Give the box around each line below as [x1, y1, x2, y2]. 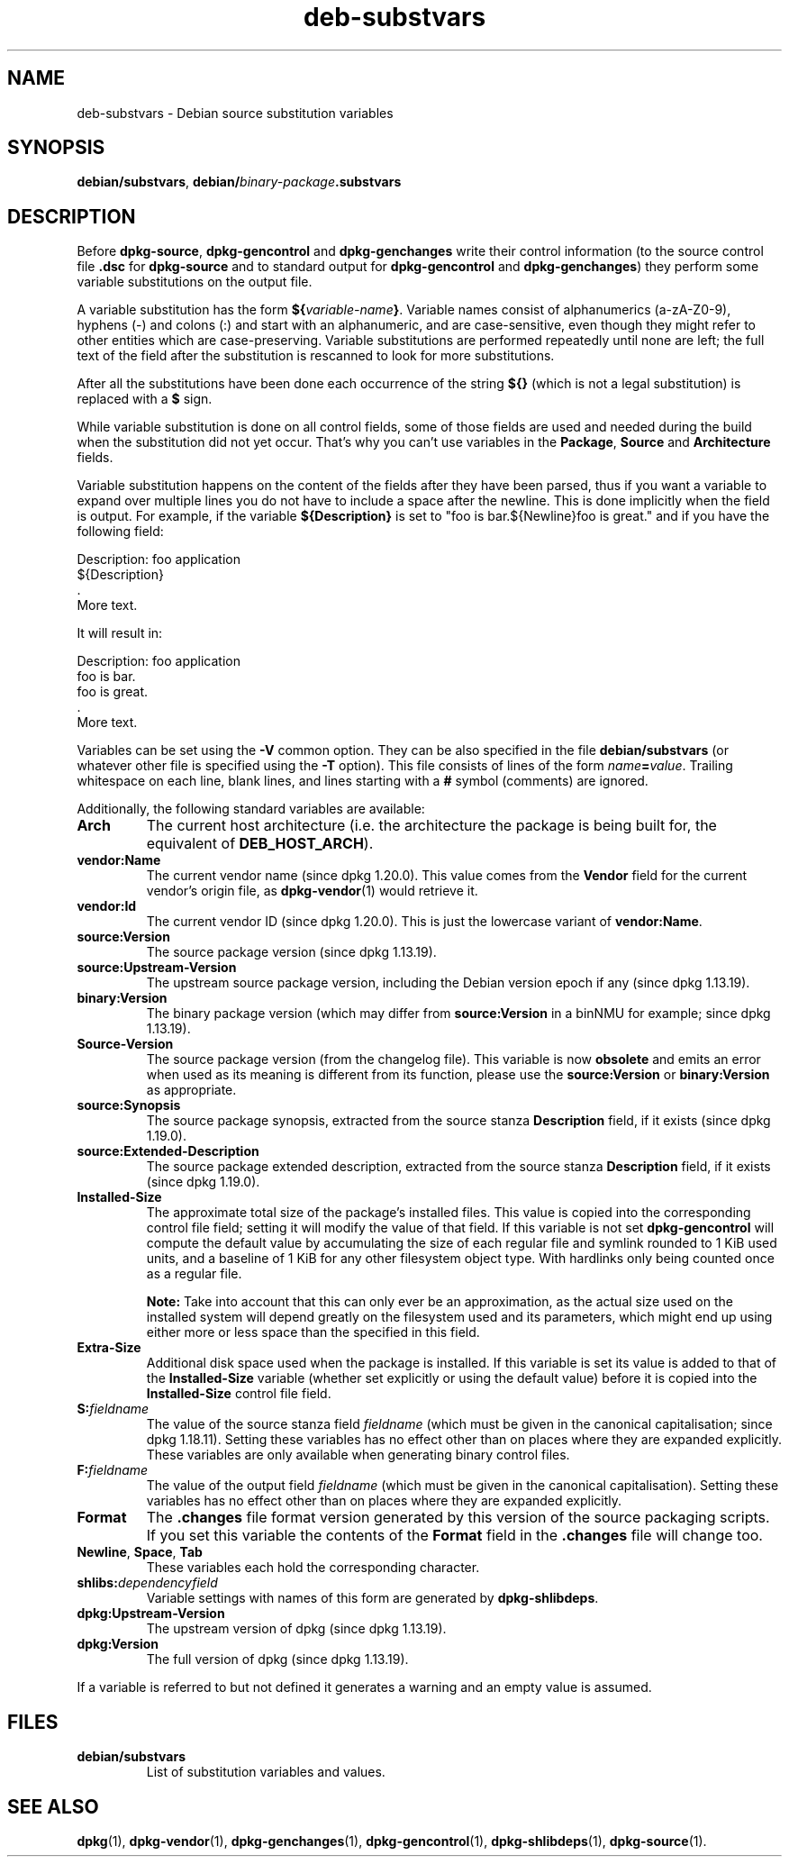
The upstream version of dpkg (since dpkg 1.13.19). [146, 1621, 447, 1637]
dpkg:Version [77, 1636, 159, 1652]
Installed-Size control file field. [146, 1386, 331, 1402]
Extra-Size [77, 1340, 141, 1356]
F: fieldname [77, 1462, 149, 1478]
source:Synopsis [77, 1097, 181, 1114]
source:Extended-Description [77, 1143, 259, 1159]
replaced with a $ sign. [77, 391, 213, 407]
